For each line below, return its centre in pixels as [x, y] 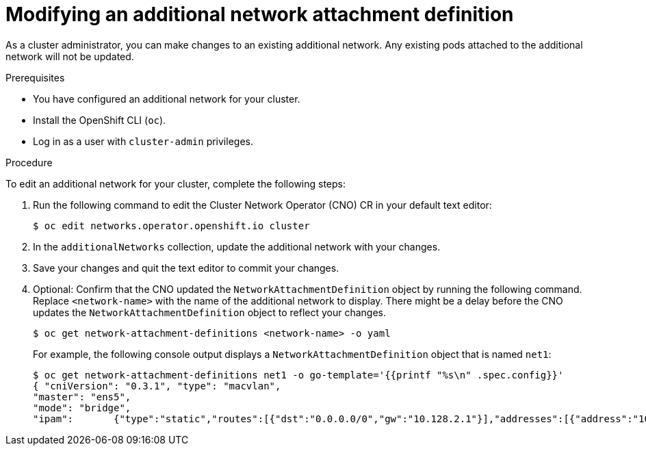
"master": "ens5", [82, 397]
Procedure [29, 162]
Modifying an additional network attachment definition [260, 14]
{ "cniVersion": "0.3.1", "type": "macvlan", [157, 386]
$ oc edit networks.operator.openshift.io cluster [171, 225]
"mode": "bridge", [82, 408]
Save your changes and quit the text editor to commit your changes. [186, 268]
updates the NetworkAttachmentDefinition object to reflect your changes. [210, 312]
